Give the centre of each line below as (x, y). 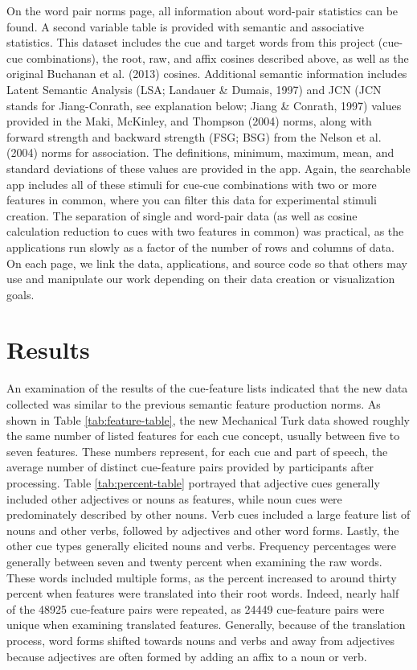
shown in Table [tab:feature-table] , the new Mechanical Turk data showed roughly (208, 419)
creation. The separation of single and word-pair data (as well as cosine (182, 215)
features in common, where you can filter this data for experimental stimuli (192, 200)
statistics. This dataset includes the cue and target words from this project (191, 42)
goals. (20, 294)
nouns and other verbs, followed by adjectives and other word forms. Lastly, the (203, 530)
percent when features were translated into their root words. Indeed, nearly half (203, 593)
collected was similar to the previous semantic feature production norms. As (194, 404)
